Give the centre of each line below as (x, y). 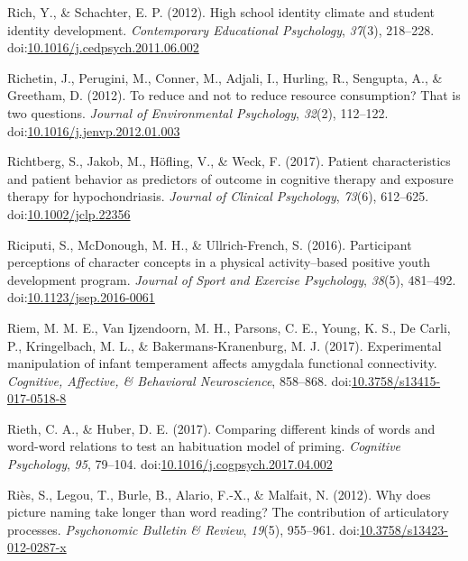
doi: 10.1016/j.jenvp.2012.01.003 (94, 130)
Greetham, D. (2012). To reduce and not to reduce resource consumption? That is (234, 95)
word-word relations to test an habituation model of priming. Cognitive (204, 446)
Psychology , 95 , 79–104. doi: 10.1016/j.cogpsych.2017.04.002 (170, 464)
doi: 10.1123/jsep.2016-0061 (81, 297)
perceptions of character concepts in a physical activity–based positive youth (219, 262)
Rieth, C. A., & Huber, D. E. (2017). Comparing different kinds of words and (221, 428)
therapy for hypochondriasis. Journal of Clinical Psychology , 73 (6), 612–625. (218, 196)
